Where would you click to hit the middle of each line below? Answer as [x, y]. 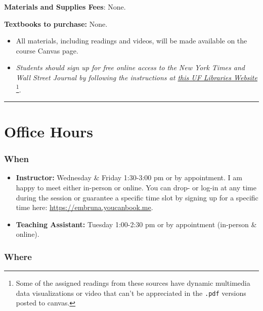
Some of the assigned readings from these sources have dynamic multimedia [133, 283]
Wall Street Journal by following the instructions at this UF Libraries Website [137, 77]
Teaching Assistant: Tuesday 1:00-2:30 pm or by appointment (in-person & [136, 224]
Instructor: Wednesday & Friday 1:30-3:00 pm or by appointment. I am [129, 177]
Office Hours [49, 131]
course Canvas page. [47, 50]
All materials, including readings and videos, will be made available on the [131, 41]
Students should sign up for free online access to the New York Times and [130, 67]
